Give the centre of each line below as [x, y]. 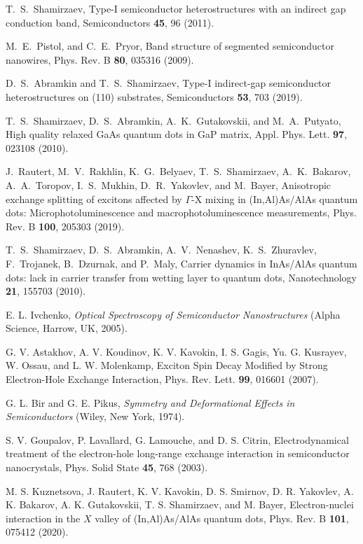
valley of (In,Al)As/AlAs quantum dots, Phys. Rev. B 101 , [222, 518]
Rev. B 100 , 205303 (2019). [65, 226]
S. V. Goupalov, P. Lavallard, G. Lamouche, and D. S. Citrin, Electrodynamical [177, 439]
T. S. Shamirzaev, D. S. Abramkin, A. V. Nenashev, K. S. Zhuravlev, [161, 250]
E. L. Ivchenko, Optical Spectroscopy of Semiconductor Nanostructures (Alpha [173, 314]
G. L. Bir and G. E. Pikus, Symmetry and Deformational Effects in [150, 402]
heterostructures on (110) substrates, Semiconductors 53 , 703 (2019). [154, 96]
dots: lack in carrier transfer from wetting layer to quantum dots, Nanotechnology [181, 277]
